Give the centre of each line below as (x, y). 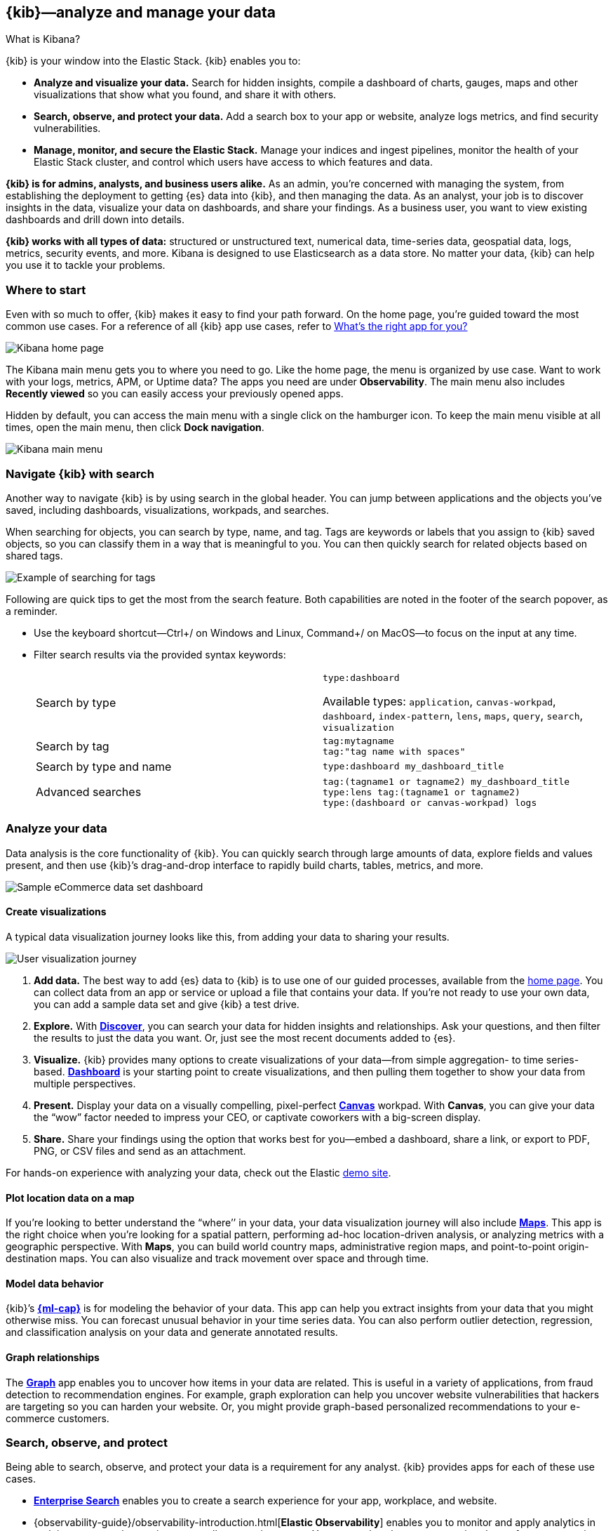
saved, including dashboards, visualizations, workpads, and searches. (167, 510)
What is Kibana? (43, 39)
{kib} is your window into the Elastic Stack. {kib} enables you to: (153, 61)
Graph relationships (53, 1357)
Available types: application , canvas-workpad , (439, 701)
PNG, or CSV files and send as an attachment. (140, 1151)
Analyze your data (56, 829)
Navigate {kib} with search (80, 473)
